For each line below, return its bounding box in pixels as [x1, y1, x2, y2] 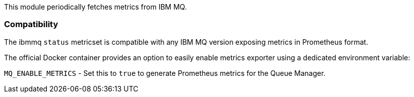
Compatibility [4, 19, 58, 30]
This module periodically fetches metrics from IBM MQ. [4, 3, 187, 11]
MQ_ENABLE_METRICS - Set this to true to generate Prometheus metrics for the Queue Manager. [4, 68, 326, 77]
